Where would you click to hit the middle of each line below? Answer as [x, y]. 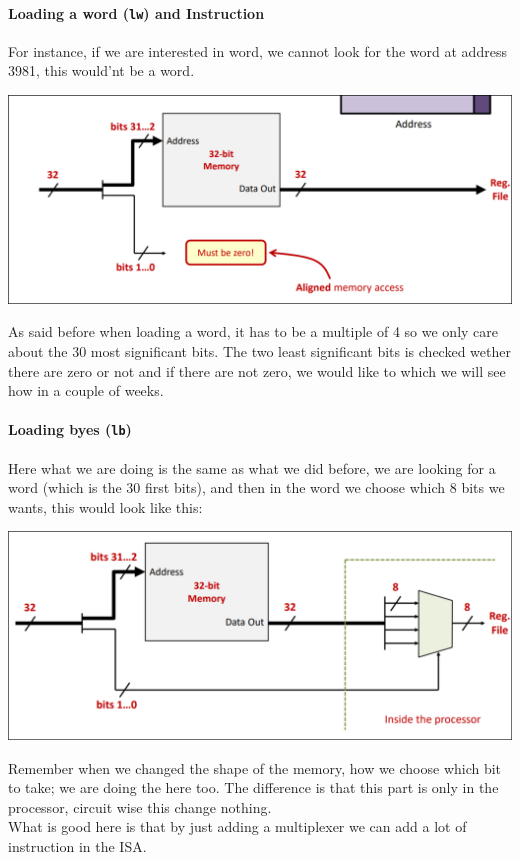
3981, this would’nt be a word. [101, 70]
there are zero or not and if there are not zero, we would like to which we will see [257, 370]
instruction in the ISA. [77, 846]
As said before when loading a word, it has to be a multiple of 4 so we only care [253, 331]
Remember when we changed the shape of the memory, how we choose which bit [255, 767]
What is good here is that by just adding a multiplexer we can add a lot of [237, 826]
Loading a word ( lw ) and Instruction [136, 12]
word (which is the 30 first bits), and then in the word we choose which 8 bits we [256, 487]
